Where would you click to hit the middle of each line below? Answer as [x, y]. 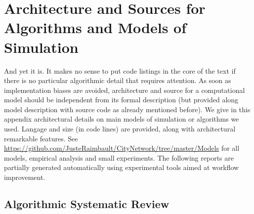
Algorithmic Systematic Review [87, 204]
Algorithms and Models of [95, 27]
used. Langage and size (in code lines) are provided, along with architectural [120, 129]
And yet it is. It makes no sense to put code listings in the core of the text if [120, 70]
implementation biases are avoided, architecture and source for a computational [125, 90]
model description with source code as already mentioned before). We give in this [127, 109]
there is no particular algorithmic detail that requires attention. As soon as [118, 80]
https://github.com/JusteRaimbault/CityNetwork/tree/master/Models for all [122, 148]
